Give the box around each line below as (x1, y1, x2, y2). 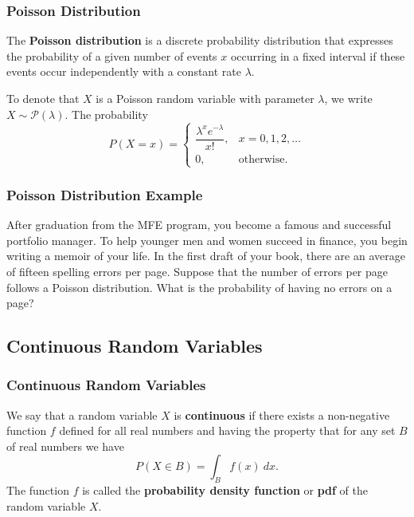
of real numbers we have (6, 437, 124, 454)
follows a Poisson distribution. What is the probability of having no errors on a (6, 278, 393, 295)
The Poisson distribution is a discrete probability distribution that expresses (6, 32, 393, 49)
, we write (324, 90, 373, 106)
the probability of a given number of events (6, 47, 217, 64)
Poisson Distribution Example (6, 184, 203, 204)
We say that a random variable (6, 406, 158, 423)
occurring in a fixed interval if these (230, 47, 405, 64)
